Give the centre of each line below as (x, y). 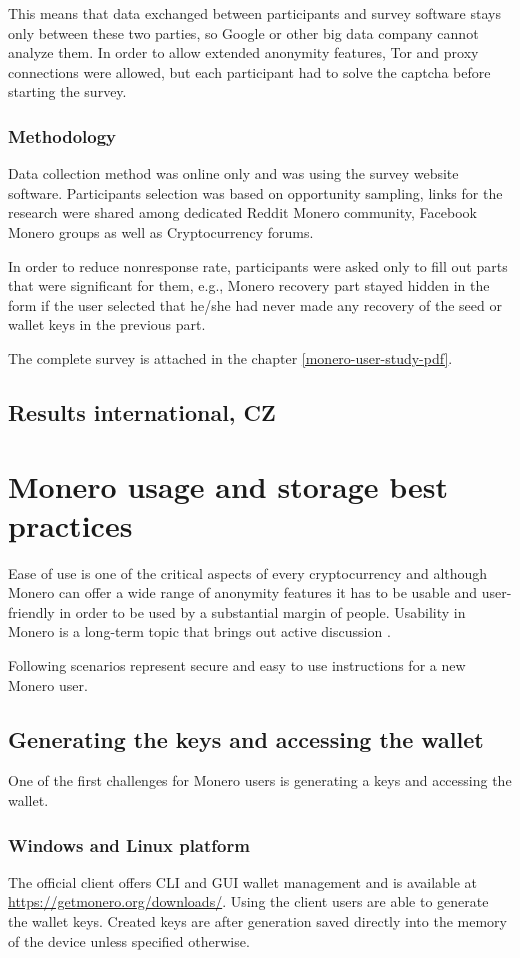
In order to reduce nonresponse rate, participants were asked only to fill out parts (258, 265)
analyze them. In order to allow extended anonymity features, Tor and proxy (243, 52)
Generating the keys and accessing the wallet (246, 738)
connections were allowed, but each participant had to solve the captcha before (249, 71)
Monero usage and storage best (228, 485)
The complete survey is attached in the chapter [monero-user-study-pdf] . (230, 357)
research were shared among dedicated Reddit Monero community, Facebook (242, 212)
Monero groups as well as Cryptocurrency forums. (161, 231)
